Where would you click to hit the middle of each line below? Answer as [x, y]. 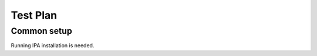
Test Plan [34, 15]
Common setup [42, 31]
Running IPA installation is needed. [53, 45]
